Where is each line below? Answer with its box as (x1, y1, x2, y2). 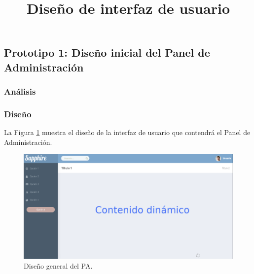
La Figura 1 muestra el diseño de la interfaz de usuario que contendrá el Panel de (4, 127, 251, 137)
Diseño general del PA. (24, 260, 93, 271)
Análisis (4, 85, 36, 98)
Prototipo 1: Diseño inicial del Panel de (4, 45, 210, 60)
